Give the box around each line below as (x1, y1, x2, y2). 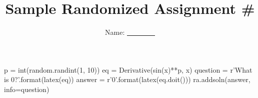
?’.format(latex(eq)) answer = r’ (14, 74, 112, 85)
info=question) (4, 84, 49, 94)
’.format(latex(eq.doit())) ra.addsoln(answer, (115, 74, 250, 85)
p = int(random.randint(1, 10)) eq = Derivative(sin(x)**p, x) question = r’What (4, 64, 252, 75)
